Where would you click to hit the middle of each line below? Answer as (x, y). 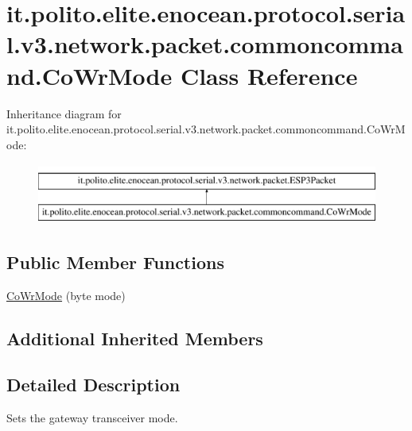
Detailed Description (93, 385)
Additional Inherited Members (135, 338)
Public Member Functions (115, 262)
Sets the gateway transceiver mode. (92, 418)
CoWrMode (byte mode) (66, 295)
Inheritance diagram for (64, 113)
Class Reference (269, 75)
